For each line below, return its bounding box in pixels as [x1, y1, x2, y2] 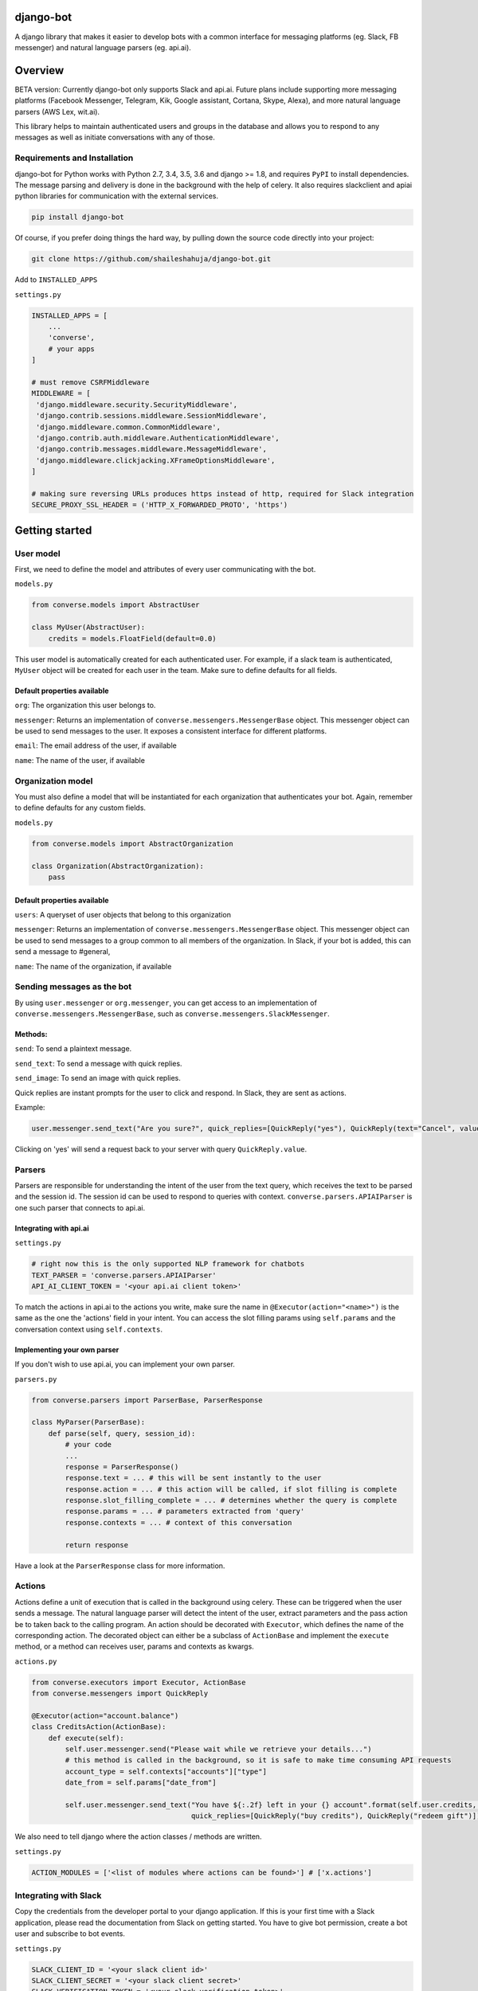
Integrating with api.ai [14, 1223, 89, 1233]
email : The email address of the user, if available [14, 741, 177, 750]
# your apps [48, 344, 96, 354]
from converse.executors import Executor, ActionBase [31, 1677, 246, 1687]
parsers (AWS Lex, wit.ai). [14, 107, 100, 116]
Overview [14, 64, 65, 77]
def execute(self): [48, 1733, 125, 1743]
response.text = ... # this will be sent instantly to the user [65, 1473, 322, 1483]
